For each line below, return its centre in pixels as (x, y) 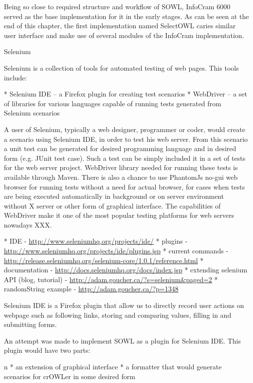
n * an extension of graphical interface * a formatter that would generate (113, 366)
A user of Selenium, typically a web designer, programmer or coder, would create (125, 129)
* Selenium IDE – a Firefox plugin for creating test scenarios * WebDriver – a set (126, 94)
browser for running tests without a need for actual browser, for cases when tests (125, 186)
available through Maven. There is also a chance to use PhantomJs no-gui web (121, 177)
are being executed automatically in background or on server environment (114, 196)
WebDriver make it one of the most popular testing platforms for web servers (119, 215)
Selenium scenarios (32, 113)
